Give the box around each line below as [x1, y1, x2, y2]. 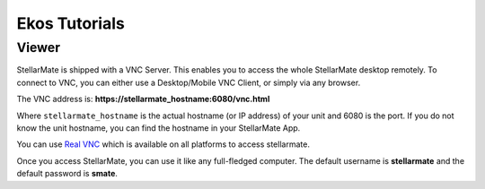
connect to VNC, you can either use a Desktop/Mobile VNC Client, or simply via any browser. [16, 77, 361, 88]
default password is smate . [16, 168, 119, 179]
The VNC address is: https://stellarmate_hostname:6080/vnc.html [16, 94, 270, 105]
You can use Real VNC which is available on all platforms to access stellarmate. [16, 139, 310, 150]
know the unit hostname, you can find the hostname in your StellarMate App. [16, 122, 301, 133]
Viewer [16, 39, 61, 56]
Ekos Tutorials [16, 13, 125, 33]
